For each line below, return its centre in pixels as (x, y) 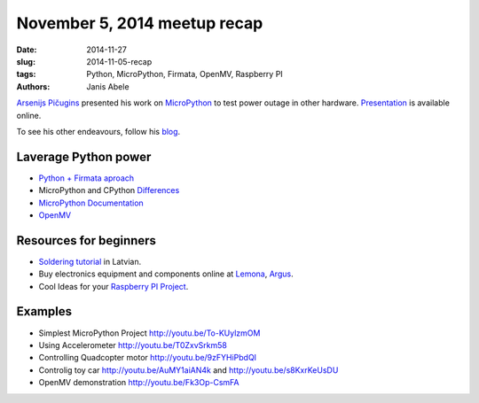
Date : (27, 50)
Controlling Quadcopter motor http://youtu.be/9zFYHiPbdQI (148, 358)
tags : (26, 74)
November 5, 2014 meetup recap (140, 23)
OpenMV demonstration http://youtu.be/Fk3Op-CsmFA (139, 383)
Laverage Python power (84, 156)
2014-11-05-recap (119, 61)
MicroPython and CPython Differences (109, 190)
